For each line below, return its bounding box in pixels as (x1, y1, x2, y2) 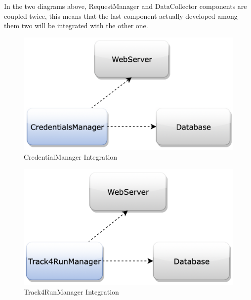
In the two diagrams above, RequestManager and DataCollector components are (4, 1, 247, 11)
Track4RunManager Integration (24, 287, 119, 297)
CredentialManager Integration (24, 152, 118, 162)
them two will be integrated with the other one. (4, 20, 148, 31)
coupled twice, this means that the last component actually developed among (4, 10, 238, 21)
